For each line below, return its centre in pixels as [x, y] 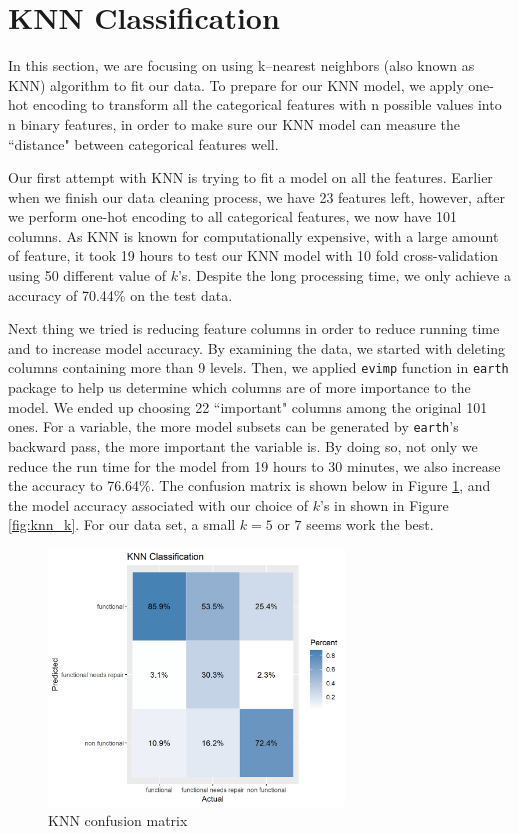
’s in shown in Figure [384, 504]
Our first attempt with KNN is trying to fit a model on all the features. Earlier [250, 177]
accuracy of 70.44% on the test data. [120, 294]
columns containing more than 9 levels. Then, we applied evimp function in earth [258, 367]
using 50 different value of [87, 275]
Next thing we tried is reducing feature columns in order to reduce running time [254, 328]
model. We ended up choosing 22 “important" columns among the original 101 [248, 406]
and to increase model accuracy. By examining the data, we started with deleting [257, 347]
